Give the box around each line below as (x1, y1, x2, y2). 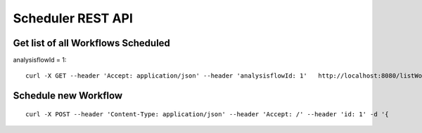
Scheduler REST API (13, 10, 134, 26)
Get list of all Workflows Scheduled (13, 37, 170, 49)
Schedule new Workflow (13, 90, 123, 101)
